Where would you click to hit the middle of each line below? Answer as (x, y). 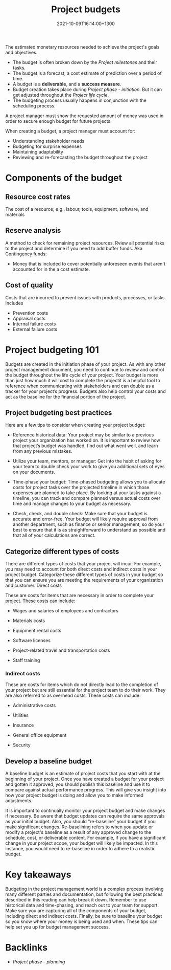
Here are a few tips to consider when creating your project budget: (76, 425)
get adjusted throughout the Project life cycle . (61, 95)
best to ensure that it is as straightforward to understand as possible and (89, 530)
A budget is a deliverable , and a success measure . (67, 84)
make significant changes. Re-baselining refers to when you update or (79, 827)
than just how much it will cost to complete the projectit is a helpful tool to (83, 380)
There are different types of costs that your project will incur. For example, (83, 564)
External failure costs (35, 329)
